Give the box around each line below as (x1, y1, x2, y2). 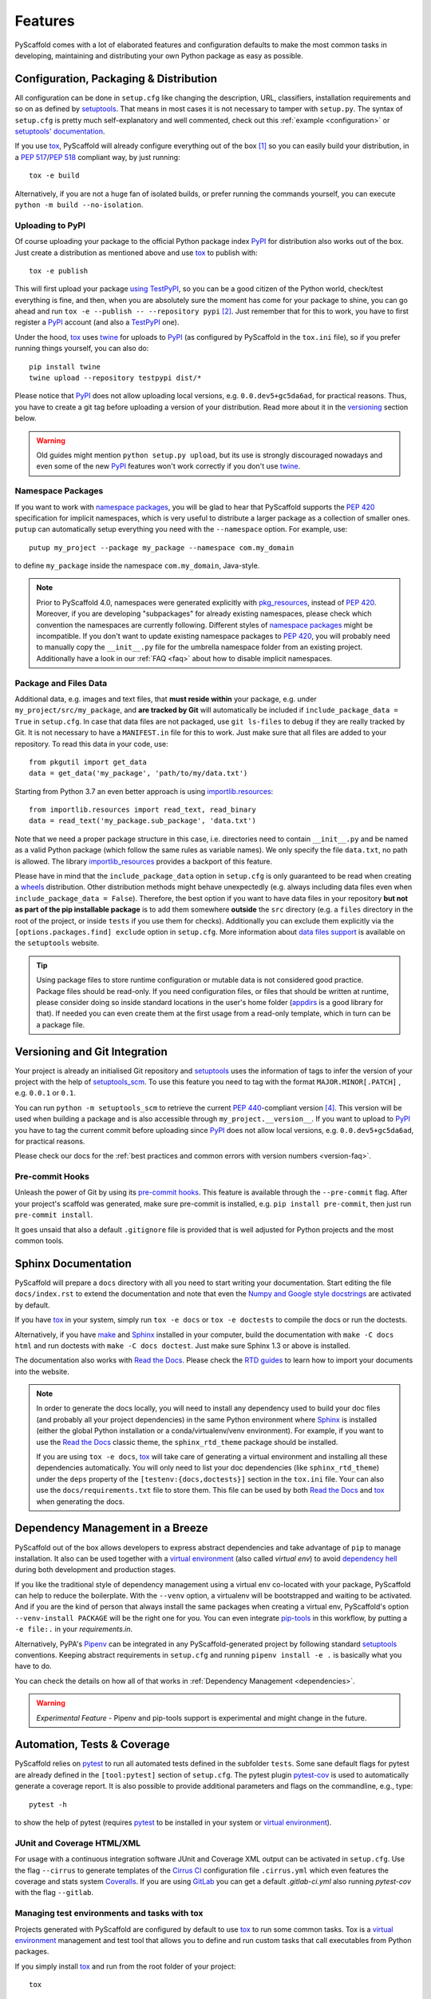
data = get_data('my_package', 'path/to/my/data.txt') (29, 768, 248, 778)
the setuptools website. (14, 938, 100, 948)
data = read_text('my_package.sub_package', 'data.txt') (29, 816, 257, 825)
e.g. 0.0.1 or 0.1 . (14, 1088, 76, 1098)
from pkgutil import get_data (29, 757, 148, 767)
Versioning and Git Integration (14, 1044, 168, 1059)
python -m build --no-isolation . (14, 200, 144, 209)
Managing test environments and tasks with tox (14, 1908, 204, 1919)
